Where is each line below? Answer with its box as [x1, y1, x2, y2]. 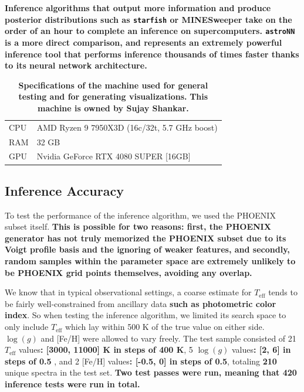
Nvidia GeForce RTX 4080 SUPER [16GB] [36, 150, 191, 162]
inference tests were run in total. [5, 378, 140, 390]
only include [5, 321, 49, 333]
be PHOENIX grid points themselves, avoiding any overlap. [5, 266, 252, 278]
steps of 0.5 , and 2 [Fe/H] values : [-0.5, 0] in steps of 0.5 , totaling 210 [5, 354, 277, 367]
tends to [268, 286, 298, 298]
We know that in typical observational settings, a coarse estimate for [5, 286, 252, 298]
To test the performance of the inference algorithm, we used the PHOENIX [5, 209, 276, 221]
